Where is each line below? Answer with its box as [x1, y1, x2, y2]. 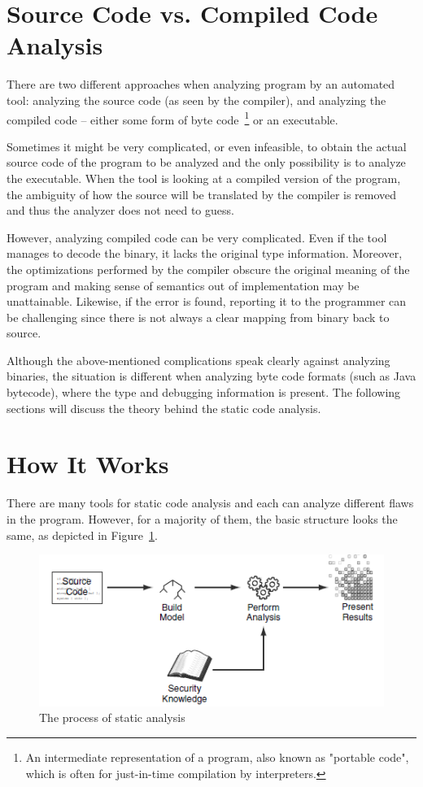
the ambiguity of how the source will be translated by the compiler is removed [7, 185, 397, 202]
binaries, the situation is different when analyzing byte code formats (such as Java [7, 367, 416, 385]
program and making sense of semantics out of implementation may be [7, 276, 360, 293]
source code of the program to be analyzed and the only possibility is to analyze [7, 154, 406, 171]
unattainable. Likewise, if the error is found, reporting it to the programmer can [7, 293, 407, 310]
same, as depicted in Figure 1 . [7, 526, 158, 543]
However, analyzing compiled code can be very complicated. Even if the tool [7, 228, 387, 246]
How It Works [7, 447, 169, 480]
